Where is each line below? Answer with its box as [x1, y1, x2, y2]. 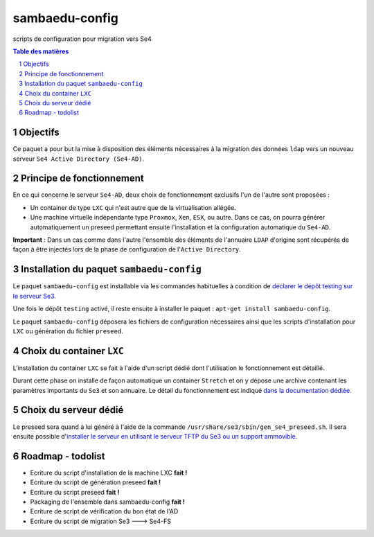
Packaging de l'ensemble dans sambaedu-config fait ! [30, 498, 185, 506]
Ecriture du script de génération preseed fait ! [30, 478, 161, 486]
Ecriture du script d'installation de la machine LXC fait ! [30, 468, 188, 477]
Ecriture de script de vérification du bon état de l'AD [30, 507, 179, 516]
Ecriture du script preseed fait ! [30, 488, 120, 496]
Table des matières [12, 47, 69, 55]
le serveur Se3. [12, 292, 57, 300]
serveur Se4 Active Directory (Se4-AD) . [12, 155, 145, 163]
